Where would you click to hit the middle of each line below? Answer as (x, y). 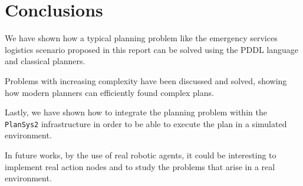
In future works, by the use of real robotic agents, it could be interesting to (141, 155)
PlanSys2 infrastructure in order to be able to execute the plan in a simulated (146, 123)
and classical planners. (45, 61)
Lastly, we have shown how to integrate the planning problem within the (136, 112)
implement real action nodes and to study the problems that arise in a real (140, 166)
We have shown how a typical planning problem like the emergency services (141, 38)
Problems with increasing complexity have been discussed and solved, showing (146, 80)
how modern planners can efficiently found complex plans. (109, 92)
